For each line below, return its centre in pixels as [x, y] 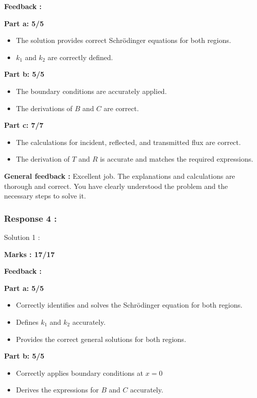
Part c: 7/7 [24, 125]
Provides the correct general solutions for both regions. [101, 339]
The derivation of [43, 159]
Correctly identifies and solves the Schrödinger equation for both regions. [129, 305]
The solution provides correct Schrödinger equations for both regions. [123, 40]
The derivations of [44, 108]
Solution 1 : [22, 237]
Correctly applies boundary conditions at [79, 372]
